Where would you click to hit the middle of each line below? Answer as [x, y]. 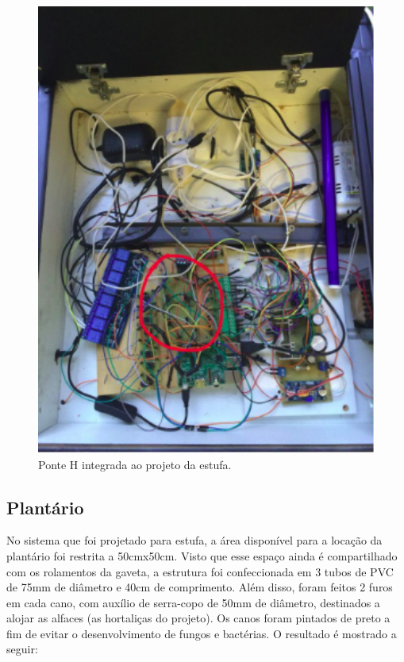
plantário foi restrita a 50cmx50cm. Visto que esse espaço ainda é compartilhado [202, 555]
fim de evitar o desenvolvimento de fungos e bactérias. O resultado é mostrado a [202, 633]
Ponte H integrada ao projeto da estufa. [135, 464]
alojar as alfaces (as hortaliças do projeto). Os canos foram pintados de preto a [198, 618]
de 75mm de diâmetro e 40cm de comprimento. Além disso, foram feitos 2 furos [200, 587]
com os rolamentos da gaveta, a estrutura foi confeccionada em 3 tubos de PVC [200, 571]
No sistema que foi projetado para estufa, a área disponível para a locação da [194, 540]
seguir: [22, 649]
